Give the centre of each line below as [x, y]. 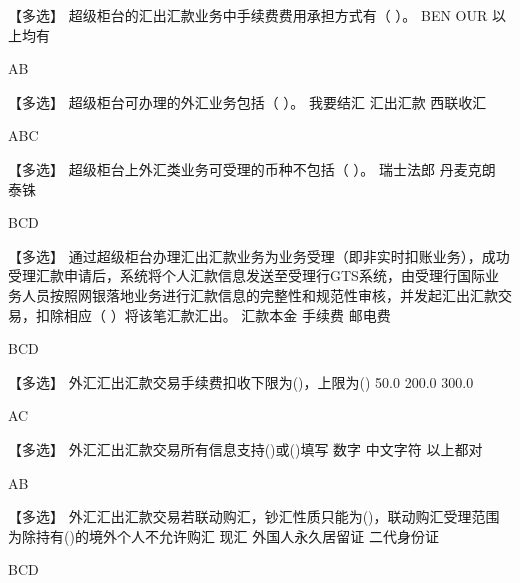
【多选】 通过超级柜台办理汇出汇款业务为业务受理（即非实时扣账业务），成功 [259, 255]
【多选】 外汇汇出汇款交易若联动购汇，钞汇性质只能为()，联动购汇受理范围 [254, 516]
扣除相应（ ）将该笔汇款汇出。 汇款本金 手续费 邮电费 [213, 314]
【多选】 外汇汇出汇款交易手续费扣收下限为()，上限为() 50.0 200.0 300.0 [241, 381]
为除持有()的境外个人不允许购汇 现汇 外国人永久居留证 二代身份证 [223, 535]
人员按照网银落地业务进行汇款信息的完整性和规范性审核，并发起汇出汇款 [259, 294]
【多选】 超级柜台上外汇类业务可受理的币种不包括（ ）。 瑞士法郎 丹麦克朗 [252, 168]
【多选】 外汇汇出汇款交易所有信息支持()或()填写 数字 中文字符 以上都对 [245, 448]
